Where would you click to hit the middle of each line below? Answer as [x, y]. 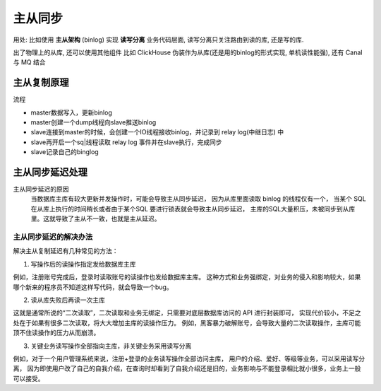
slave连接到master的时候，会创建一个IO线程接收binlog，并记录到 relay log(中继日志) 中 [157, 132]
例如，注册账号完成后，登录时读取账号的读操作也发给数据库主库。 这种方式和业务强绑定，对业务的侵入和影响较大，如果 [187, 277]
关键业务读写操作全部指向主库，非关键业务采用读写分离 [111, 346]
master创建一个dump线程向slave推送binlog [93, 122]
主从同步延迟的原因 [41, 189]
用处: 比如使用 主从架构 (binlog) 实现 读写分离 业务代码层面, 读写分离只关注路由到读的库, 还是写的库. [158, 40]
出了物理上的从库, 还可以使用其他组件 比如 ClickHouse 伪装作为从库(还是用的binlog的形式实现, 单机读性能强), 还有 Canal [188, 52]
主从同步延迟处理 [50, 172]
